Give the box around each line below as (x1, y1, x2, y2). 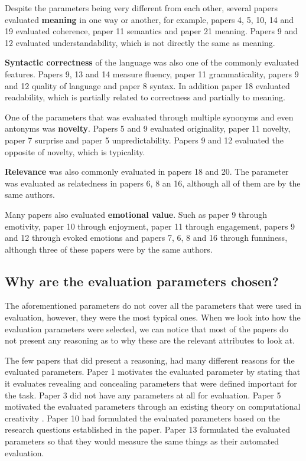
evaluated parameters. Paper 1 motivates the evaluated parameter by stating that (5, 365, 301, 378)
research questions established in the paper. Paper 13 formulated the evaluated (5, 423, 290, 436)
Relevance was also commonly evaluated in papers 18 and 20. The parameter (5, 165, 289, 178)
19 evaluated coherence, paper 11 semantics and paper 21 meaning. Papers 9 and (5, 25, 298, 37)
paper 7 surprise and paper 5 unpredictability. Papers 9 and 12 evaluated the (5, 133, 284, 146)
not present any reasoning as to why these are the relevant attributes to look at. (5, 334, 295, 346)
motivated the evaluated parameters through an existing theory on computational (5, 400, 301, 413)
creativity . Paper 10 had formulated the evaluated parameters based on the (5, 411, 280, 424)
